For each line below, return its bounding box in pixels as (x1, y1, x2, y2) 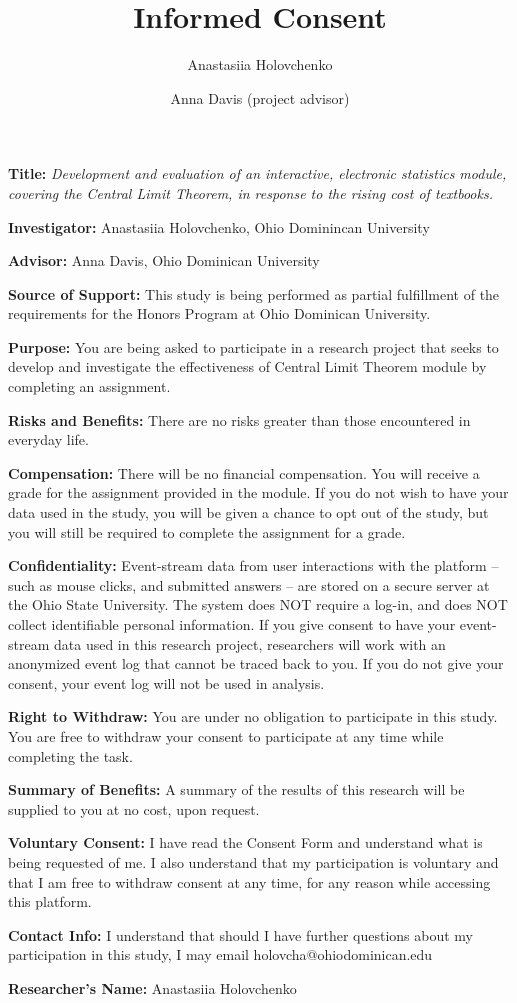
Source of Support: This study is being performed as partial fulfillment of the (8, 283, 500, 304)
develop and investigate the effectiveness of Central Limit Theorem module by (8, 356, 487, 377)
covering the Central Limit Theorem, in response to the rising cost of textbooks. (8, 182, 493, 203)
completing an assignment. (8, 376, 171, 397)
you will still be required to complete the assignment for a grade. (8, 521, 406, 542)
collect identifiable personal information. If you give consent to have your (8, 614, 456, 634)
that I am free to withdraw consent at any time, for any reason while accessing (8, 871, 491, 892)
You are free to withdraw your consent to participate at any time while (8, 725, 444, 746)
